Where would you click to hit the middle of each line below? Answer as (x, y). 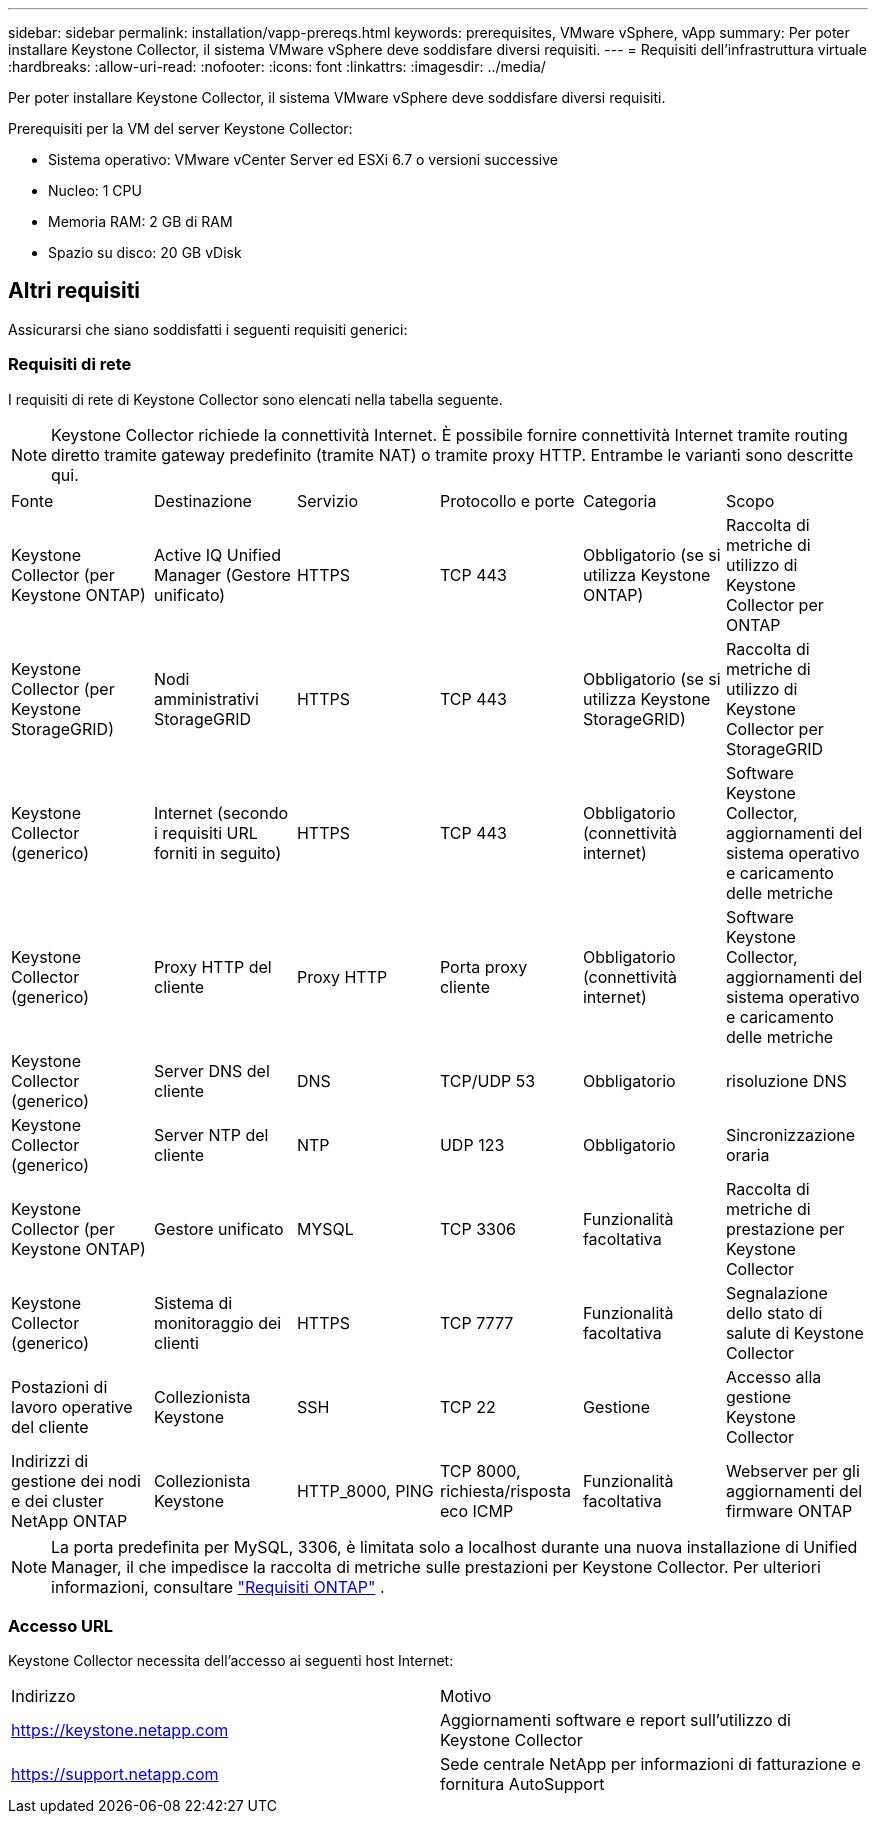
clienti (176, 1342)
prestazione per (785, 1228)
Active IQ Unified (217, 554)
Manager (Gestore (222, 574)
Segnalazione (776, 1292)
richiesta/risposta (505, 1490)
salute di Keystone (794, 1332)
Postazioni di (59, 1386)
